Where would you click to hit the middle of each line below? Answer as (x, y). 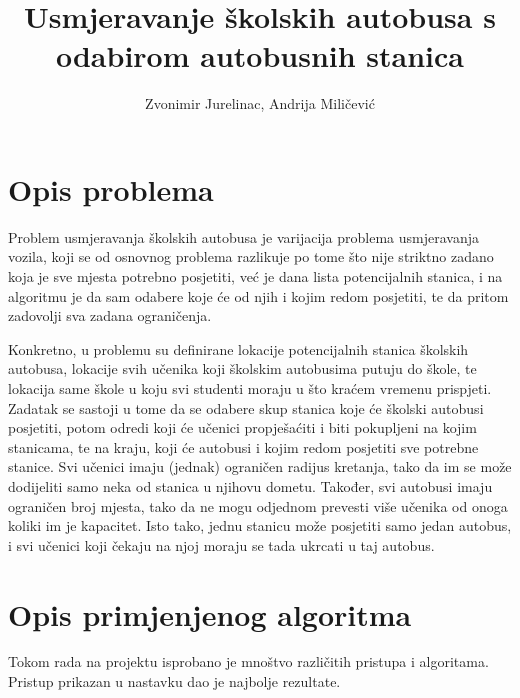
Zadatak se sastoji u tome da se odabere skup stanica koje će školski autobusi (246, 407)
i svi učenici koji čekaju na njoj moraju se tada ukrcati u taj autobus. (221, 544)
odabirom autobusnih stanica (260, 55)
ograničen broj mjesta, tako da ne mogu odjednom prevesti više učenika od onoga (258, 505)
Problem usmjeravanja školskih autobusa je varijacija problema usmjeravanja (243, 236)
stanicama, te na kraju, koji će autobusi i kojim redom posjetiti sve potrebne (243, 446)
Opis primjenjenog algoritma (210, 613)
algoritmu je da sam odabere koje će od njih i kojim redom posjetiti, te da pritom (258, 295)
